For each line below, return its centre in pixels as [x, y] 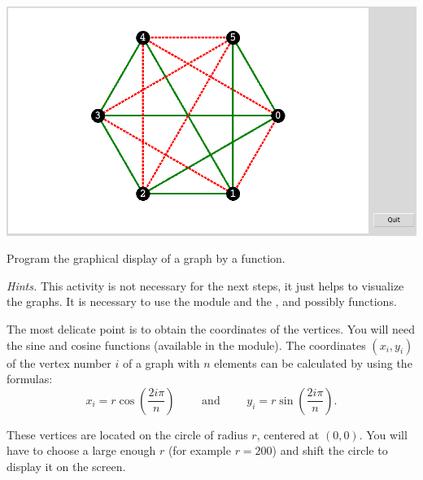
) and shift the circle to [330, 450]
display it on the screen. [66, 466]
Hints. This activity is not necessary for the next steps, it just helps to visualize [205, 285]
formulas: [30, 379]
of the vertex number [59, 362]
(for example [199, 450]
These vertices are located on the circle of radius [127, 434]
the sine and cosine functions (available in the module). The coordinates [186, 345]
